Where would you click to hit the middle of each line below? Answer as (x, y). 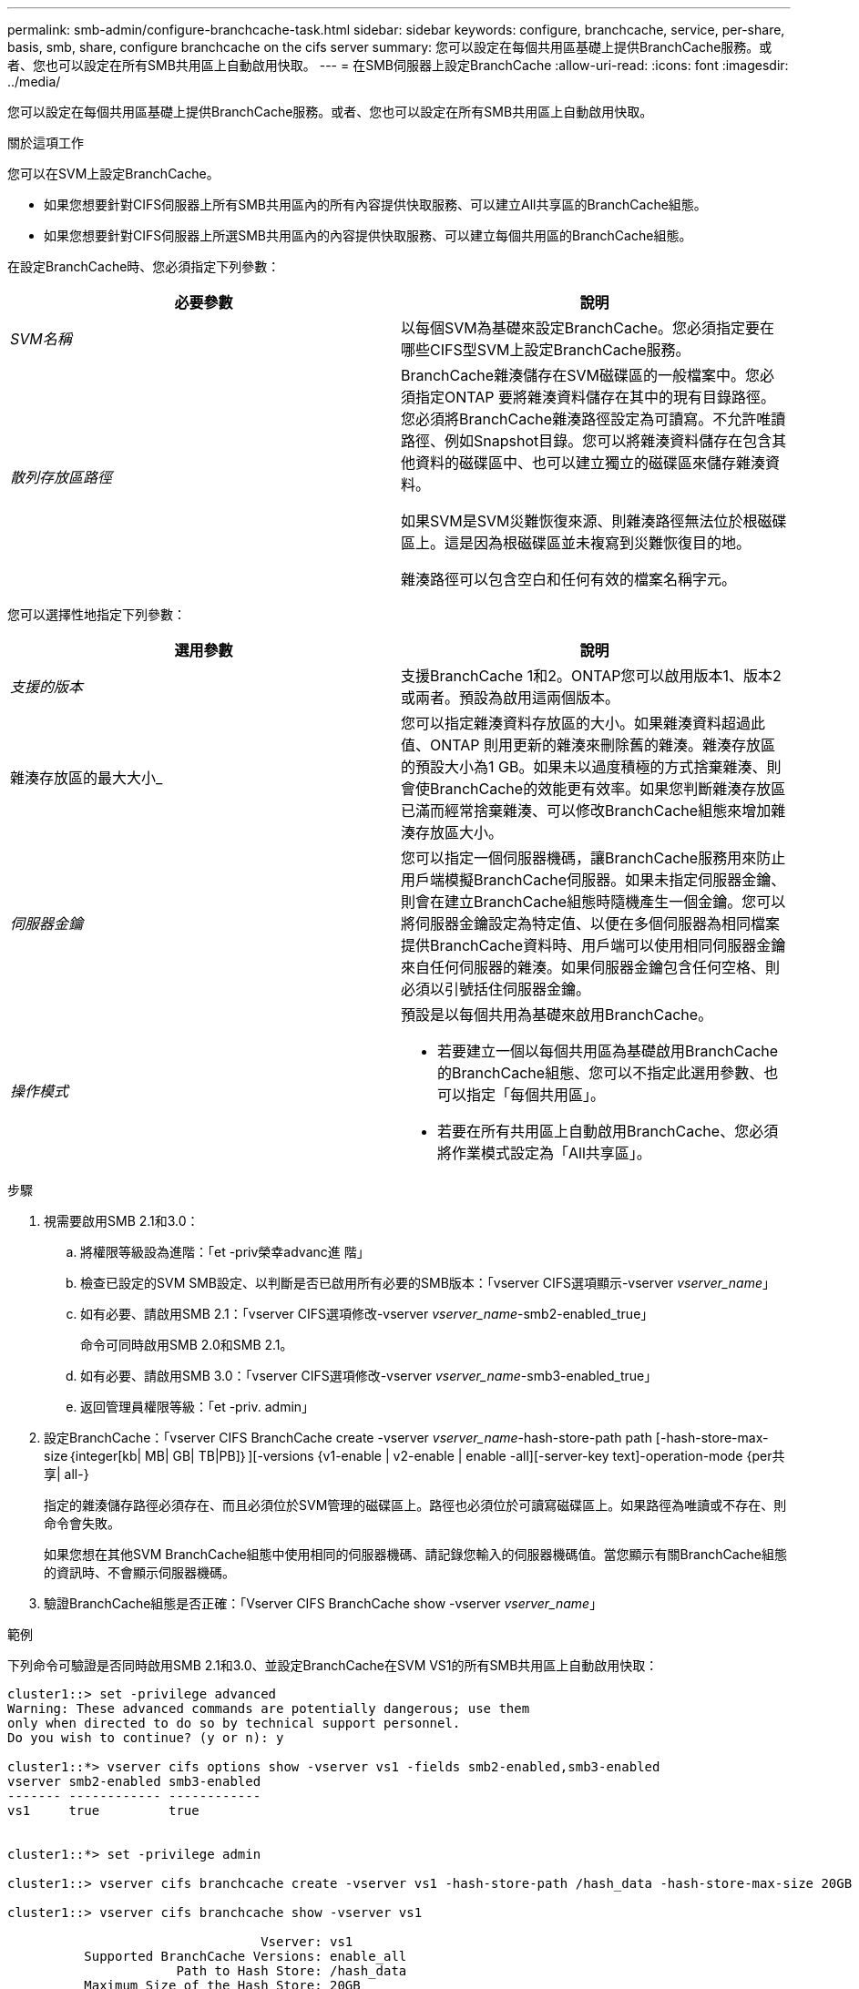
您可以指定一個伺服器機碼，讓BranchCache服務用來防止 (593, 858)
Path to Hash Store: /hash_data (291, 1971)
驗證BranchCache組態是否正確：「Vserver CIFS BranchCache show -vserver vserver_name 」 (323, 1603)
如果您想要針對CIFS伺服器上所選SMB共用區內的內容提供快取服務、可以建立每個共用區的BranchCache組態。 (368, 235)
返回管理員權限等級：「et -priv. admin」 (198, 1407)
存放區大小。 (460, 832)
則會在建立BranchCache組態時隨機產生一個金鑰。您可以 (593, 902)
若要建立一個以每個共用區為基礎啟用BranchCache (608, 1051)
